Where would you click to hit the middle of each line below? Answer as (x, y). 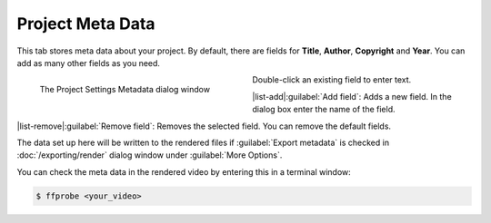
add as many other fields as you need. (89, 63)
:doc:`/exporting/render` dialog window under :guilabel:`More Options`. (150, 155)
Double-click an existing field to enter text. (332, 80)
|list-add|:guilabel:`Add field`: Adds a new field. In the (352, 96)
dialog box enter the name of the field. (324, 110)
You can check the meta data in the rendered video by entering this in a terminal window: (184, 171)
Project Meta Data (86, 24)
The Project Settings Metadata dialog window (125, 90)
